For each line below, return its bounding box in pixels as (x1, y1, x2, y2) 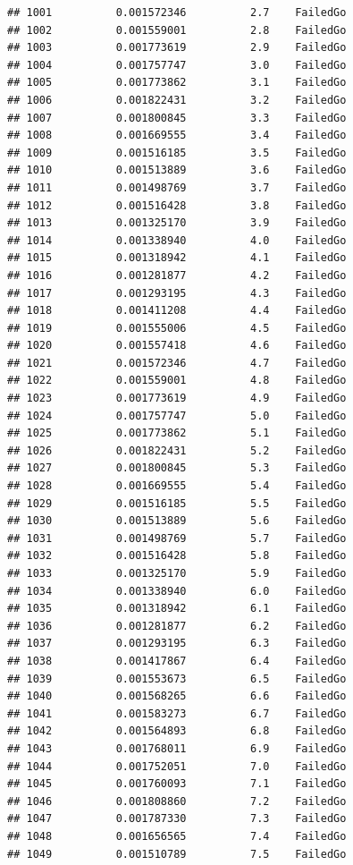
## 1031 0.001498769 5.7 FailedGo (7, 531, 347, 545)
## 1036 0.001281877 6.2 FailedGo (7, 619, 347, 632)
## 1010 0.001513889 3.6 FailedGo (7, 164, 347, 177)
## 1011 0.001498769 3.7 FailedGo (7, 181, 347, 194)
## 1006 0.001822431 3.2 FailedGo (7, 93, 347, 106)
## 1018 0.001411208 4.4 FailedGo (7, 304, 347, 318)
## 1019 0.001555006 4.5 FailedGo (7, 321, 347, 335)
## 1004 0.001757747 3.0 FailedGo (7, 58, 347, 72)
